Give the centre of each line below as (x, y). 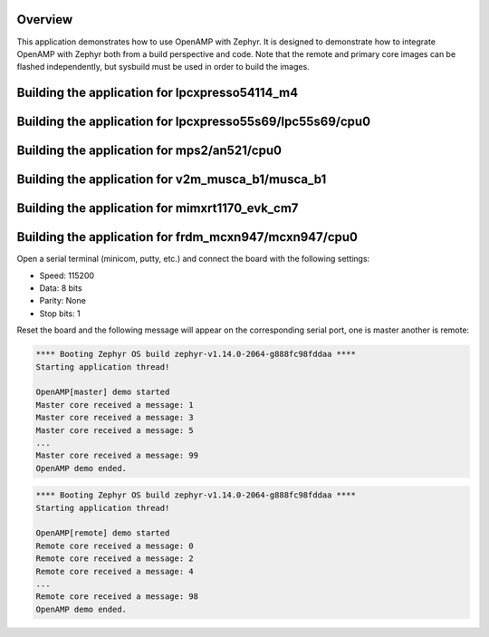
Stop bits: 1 (60, 314)
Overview (45, 19)
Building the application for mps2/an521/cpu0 (149, 151)
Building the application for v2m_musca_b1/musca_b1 (172, 180)
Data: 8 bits (61, 288)
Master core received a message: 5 (115, 430)
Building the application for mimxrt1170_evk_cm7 (158, 208)
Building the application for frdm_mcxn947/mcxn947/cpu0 (187, 237)
